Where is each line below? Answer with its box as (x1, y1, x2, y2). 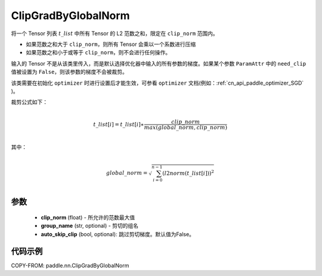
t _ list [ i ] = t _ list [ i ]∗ (93, 121, 144, 128)
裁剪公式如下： (11, 98, 48, 106)
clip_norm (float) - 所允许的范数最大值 (41, 213, 135, 221)
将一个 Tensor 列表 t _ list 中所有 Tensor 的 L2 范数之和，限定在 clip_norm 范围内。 (11, 30, 218, 37)
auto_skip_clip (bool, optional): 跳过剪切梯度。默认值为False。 (41, 230, 195, 238)
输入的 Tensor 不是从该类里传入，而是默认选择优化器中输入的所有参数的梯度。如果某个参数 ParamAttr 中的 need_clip (11, 60, 306, 67)
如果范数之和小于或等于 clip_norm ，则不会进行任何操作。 (26, 49, 171, 56)
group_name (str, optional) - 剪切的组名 (41, 222, 139, 230)
